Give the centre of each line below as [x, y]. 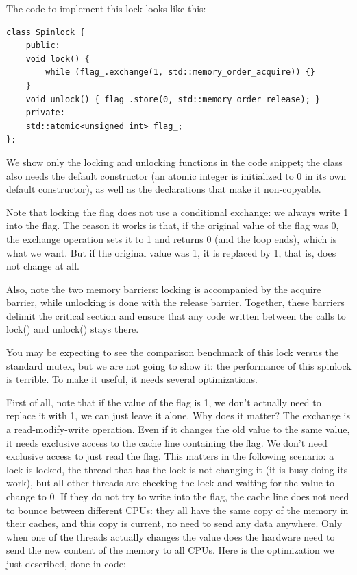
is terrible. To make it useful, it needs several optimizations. [132, 379]
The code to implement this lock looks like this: [106, 8]
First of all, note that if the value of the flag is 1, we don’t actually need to [164, 402]
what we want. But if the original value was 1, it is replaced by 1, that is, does [171, 252]
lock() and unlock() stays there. [73, 329]
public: [43, 46]
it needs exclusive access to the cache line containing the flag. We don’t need [167, 442]
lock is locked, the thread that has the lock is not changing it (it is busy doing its [177, 469]
